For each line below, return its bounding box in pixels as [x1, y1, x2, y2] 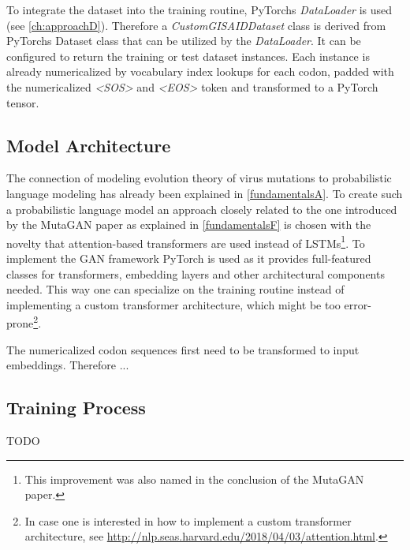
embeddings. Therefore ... [6, 357, 129, 373]
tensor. [6, 94, 39, 110]
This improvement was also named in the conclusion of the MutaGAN [24, 470, 364, 487]
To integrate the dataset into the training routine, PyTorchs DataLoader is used [6, 2, 393, 17]
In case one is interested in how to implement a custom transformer [24, 512, 352, 529]
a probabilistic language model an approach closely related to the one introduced [6, 200, 397, 217]
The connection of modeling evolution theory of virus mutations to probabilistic [6, 170, 392, 186]
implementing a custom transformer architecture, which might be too [6, 296, 341, 312]
